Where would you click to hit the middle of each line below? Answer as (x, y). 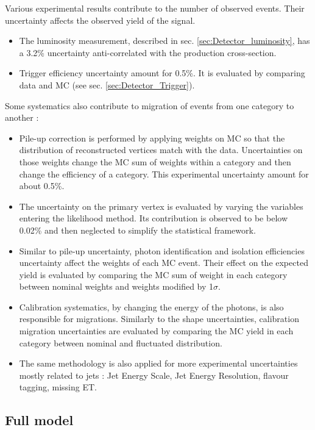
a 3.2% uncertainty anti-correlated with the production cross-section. (148, 52)
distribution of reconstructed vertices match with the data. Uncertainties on (161, 150)
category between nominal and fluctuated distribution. (121, 342)
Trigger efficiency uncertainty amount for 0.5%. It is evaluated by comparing (162, 73)
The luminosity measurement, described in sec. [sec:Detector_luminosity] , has (165, 41)
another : (22, 117)
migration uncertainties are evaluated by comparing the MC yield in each (156, 331)
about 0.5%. (42, 186)
